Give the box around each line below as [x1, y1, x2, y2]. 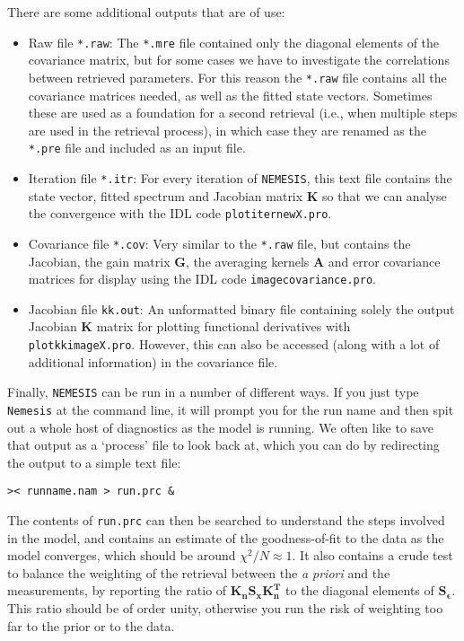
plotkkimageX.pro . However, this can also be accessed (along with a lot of [28, 335, 440, 353]
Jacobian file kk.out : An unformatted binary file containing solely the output [28, 299, 455, 318]
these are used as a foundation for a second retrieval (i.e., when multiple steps [28, 103, 458, 122]
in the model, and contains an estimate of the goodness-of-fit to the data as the [7, 528, 444, 547]
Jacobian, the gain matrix [28, 251, 171, 270]
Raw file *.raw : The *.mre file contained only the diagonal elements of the [28, 32, 440, 51]
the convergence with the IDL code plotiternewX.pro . [28, 204, 332, 223]
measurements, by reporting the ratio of [7, 581, 227, 600]
